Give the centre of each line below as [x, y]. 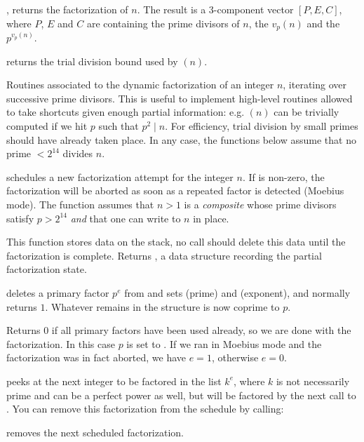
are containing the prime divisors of [163, 23]
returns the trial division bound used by [92, 61]
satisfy [20, 218]
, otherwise [235, 357]
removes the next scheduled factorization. [95, 432]
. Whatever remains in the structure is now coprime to [162, 306]
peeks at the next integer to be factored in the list [114, 381]
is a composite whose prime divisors [260, 204]
